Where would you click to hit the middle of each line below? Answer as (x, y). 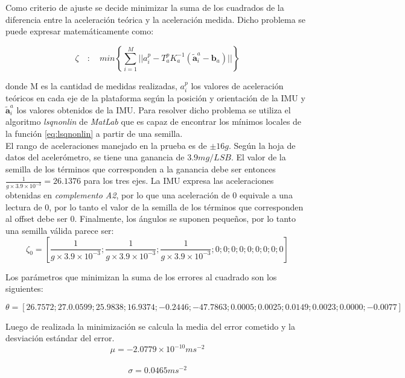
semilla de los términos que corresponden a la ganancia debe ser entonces (141, 169)
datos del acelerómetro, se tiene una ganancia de (95, 157)
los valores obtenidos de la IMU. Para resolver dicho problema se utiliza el (154, 109)
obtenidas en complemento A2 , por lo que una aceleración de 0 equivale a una (149, 195)
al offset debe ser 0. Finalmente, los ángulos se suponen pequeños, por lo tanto (151, 219)
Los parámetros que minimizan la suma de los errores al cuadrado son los (141, 276)
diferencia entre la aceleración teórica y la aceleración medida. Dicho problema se (156, 19)
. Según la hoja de (262, 145)
